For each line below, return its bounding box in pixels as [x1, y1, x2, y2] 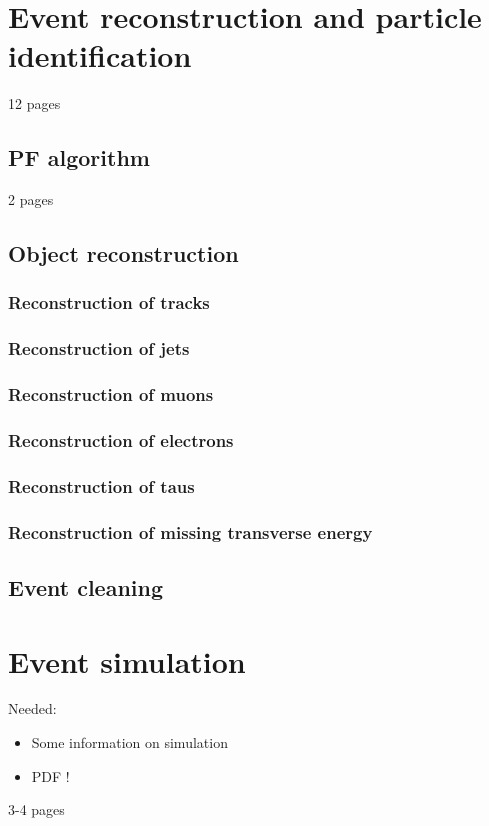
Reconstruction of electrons [8, 427, 234, 452]
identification [8, 35, 192, 76]
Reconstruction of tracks [8, 290, 210, 315]
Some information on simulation [31, 732, 228, 753]
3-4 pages [8, 799, 65, 820]
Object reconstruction [8, 238, 239, 269]
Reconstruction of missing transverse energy [8, 519, 373, 544]
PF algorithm [8, 142, 150, 173]
